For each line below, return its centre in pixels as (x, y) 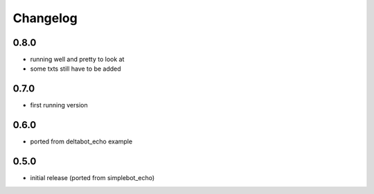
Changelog (45, 18)
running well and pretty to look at (77, 60)
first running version (59, 105)
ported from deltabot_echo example (81, 141)
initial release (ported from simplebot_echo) (92, 178)
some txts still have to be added (75, 69)
